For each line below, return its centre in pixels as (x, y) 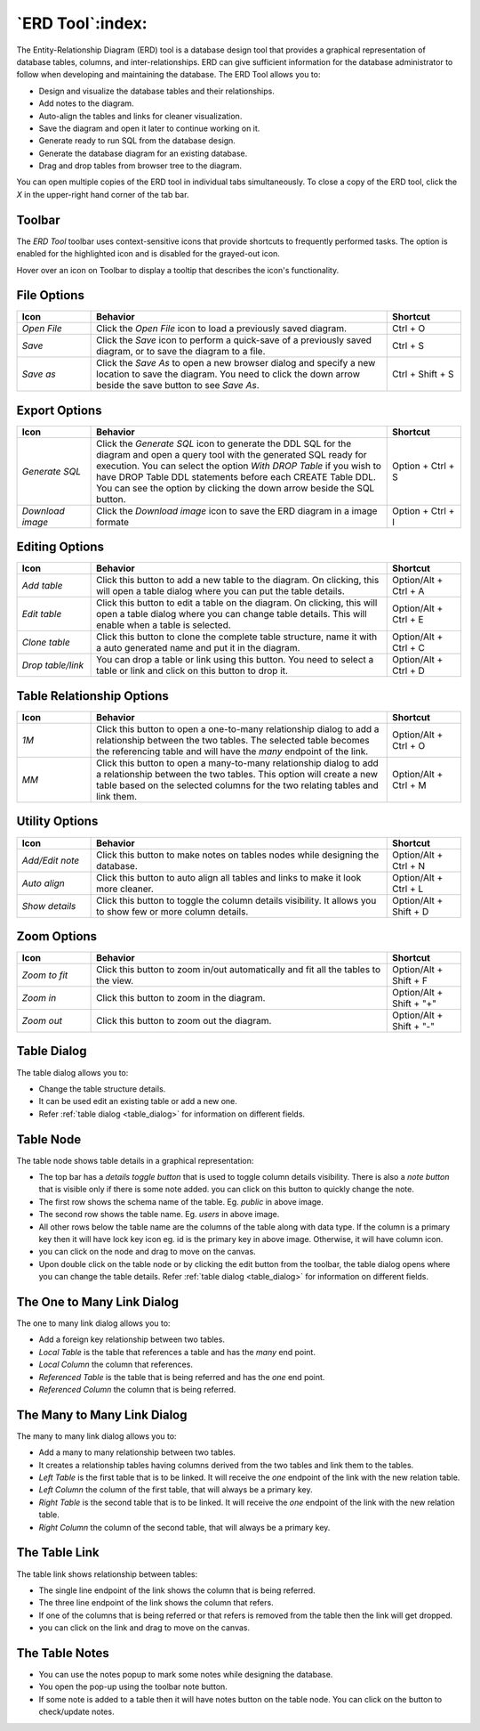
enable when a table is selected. (164, 625)
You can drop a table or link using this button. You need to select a (235, 660)
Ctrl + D (409, 670)
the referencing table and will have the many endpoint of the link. (232, 751)
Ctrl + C (409, 648)
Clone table (46, 643)
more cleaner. (125, 889)
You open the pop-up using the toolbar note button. (133, 1686)
